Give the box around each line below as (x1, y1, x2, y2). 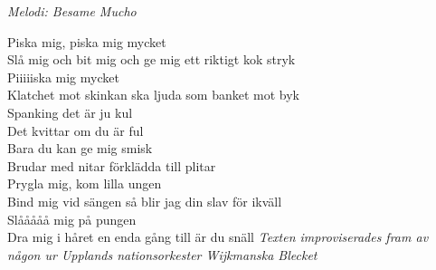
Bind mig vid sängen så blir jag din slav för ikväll (7, 191, 282, 210)
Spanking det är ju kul (7, 102, 133, 121)
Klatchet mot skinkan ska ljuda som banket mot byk (7, 85, 300, 104)
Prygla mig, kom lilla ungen (7, 174, 162, 193)
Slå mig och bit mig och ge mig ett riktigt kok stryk (7, 50, 296, 69)
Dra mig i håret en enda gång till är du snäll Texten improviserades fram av (7, 227, 429, 246)
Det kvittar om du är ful (7, 121, 144, 140)
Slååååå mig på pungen (7, 209, 137, 228)
